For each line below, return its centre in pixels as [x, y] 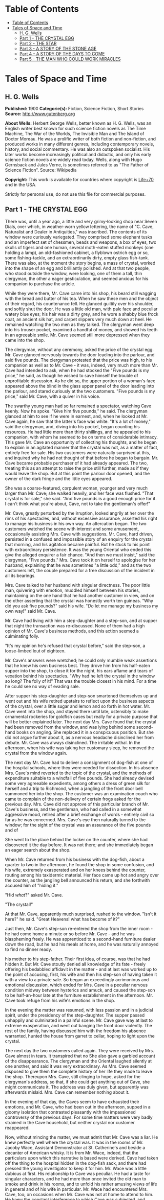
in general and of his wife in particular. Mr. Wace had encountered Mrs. [76, 1189]
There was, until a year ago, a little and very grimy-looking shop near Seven [81, 221]
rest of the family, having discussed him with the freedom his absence [76, 1031]
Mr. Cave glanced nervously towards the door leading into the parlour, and [80, 355]
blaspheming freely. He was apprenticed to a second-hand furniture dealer [81, 939]
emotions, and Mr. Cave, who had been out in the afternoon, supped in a [78, 1107]
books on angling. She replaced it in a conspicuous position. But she [85, 732]
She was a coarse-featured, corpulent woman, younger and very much [76, 488]
